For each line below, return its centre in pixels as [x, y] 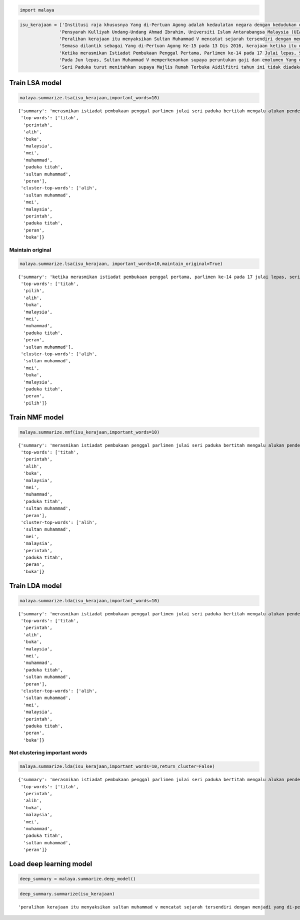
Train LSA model [35, 83]
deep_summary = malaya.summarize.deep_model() [78, 879]
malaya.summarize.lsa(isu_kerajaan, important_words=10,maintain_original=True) [121, 264]
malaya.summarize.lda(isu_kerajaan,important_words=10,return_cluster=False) [117, 766]
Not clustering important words [48, 753]
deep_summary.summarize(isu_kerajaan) [67, 894]
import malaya [37, 10]
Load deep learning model [51, 864]
